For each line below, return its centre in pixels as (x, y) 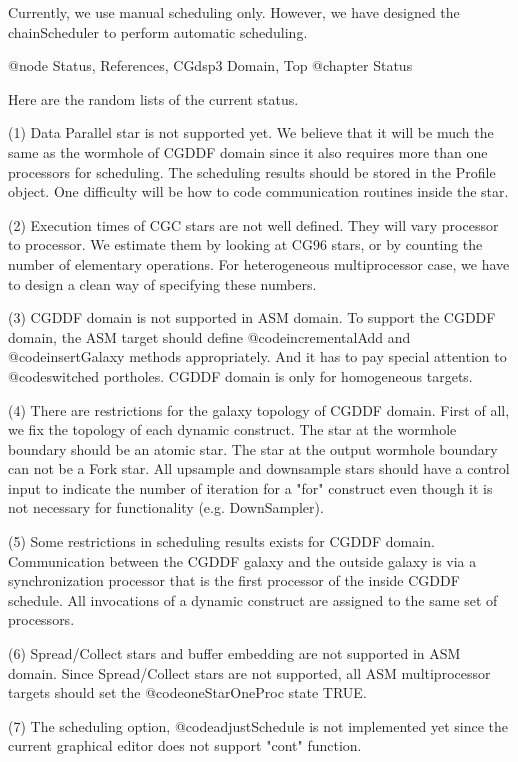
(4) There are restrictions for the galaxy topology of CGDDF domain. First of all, (259, 409)
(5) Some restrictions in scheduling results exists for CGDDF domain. (221, 541)
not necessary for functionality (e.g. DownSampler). (166, 507)
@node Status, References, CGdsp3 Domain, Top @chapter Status (210, 65)
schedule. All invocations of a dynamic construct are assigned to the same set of (253, 599)
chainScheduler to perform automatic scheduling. (158, 31)
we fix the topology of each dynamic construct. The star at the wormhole (232, 429)
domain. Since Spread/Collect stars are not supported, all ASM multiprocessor (249, 672)
